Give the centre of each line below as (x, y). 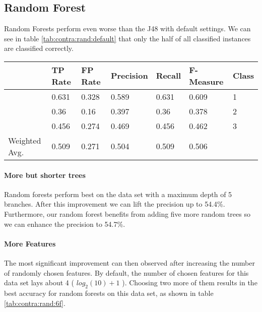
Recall (169, 76)
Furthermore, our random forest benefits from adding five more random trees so (127, 213)
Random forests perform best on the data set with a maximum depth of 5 (118, 194)
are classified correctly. (39, 48)
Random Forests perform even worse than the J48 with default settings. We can (127, 28)
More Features (30, 243)
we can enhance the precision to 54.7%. (65, 224)
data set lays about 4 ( (39, 283)
